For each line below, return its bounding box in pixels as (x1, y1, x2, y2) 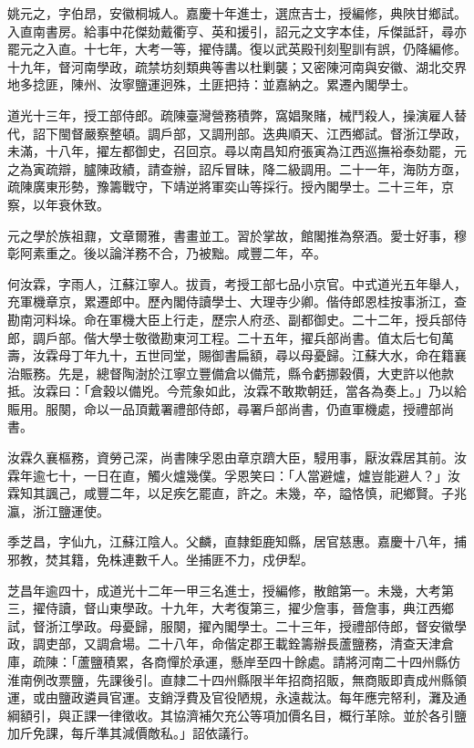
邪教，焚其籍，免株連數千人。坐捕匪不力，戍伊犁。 (7, 550, 314, 569)
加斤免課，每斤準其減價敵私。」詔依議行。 (7, 723, 256, 743)
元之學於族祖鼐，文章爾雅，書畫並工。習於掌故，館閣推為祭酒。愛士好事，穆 (7, 225, 467, 244)
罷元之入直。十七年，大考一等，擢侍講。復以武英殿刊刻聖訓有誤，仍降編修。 (7, 39, 467, 58)
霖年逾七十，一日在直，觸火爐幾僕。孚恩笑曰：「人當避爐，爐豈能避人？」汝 (7, 465, 460, 484)
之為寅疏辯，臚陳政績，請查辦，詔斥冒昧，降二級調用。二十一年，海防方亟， (7, 159, 467, 178)
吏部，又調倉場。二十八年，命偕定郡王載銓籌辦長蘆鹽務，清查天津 (45, 634, 441, 653)
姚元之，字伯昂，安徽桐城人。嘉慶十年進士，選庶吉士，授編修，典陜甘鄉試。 (7, 4, 467, 22)
